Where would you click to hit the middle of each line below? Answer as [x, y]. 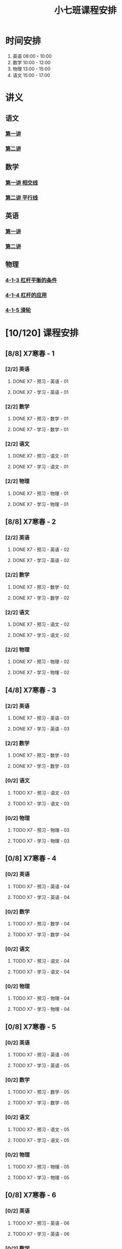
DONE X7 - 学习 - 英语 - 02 [41, 561]
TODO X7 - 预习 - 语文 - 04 [41, 961]
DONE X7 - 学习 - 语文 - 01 [40, 467]
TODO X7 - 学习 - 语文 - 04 [41, 972]
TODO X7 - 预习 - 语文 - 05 [41, 1129]
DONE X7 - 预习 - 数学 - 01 [40, 419]
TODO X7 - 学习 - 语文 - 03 [41, 804]
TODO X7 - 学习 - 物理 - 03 [41, 841]
